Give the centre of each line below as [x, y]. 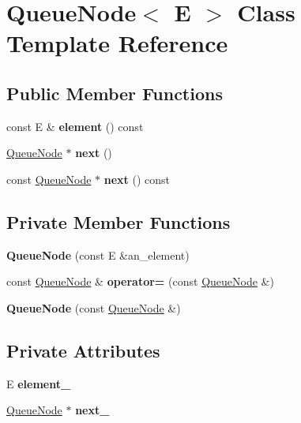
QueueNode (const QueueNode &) [94, 307]
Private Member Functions [119, 221]
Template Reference [117, 43]
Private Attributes [83, 350]
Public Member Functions [115, 93]
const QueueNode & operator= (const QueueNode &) [140, 281]
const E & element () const [75, 126]
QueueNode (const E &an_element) [98, 255]
